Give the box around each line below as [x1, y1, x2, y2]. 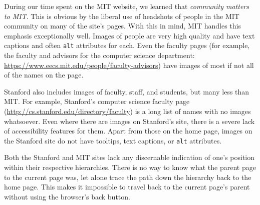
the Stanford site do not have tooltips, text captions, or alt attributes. [4, 135, 222, 145]
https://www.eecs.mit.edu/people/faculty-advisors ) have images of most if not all [4, 59, 254, 70]
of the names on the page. [4, 69, 84, 80]
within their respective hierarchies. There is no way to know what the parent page [4, 162, 256, 172]
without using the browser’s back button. [4, 191, 130, 201]
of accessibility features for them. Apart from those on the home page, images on [4, 125, 252, 136]
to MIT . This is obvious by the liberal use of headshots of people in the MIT [4, 10, 239, 21]
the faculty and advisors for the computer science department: [4, 50, 195, 60]
